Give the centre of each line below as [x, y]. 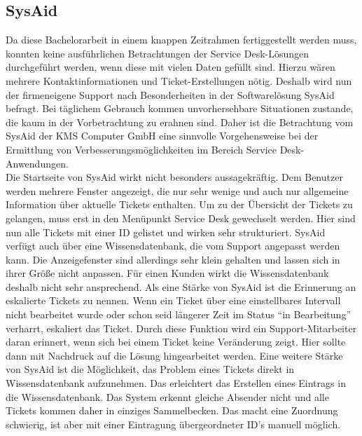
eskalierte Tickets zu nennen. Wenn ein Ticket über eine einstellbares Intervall [173, 300]
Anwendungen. [37, 163]
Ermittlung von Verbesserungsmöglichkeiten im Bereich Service [141, 149]
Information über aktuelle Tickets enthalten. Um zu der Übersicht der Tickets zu [179, 204]
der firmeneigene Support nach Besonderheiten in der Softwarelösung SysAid [170, 94]
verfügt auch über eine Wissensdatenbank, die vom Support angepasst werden [173, 246]
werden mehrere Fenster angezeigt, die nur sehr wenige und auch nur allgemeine [177, 190]
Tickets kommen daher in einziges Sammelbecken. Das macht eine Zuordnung [172, 410]
